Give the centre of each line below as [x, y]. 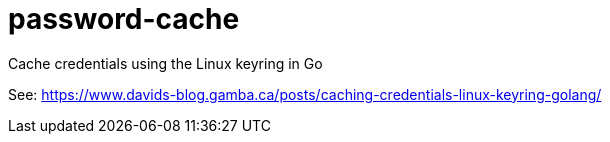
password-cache [124, 19]
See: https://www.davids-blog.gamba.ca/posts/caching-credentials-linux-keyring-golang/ [305, 94]
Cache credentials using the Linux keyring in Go [165, 63]
